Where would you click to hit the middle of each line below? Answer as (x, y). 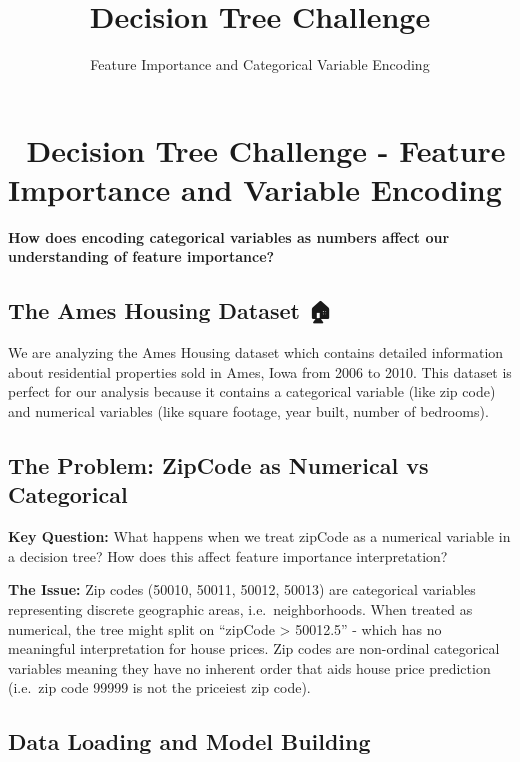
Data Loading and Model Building (189, 741)
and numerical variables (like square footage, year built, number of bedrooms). (248, 411)
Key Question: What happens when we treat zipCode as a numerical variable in (259, 536)
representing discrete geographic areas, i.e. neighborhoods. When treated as (240, 608)
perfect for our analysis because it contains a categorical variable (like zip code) (252, 391)
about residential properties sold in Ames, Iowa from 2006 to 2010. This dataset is (260, 371)
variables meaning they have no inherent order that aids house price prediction (249, 667)
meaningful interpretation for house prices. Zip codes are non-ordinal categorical (254, 648)
